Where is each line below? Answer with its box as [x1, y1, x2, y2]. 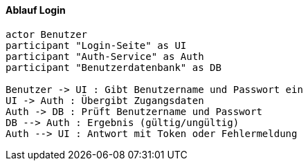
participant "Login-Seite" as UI [6, 39, 187, 51]
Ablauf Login [6, 4, 66, 16]
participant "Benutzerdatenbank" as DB [6, 61, 221, 73]
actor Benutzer [6, 28, 88, 40]
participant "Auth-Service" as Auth [6, 50, 204, 62]
